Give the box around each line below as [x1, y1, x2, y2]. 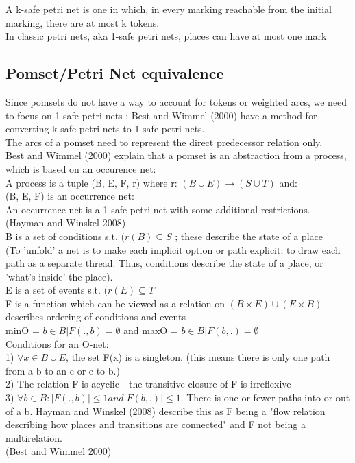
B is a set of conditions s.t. [5, 228, 118, 243]
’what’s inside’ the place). [5, 269, 113, 283]
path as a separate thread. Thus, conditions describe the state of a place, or [5, 256, 323, 270]
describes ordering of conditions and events [5, 309, 186, 324]
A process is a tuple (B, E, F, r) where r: [5, 175, 177, 189]
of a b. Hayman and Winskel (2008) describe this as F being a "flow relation [5, 403, 326, 418]
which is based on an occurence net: [5, 161, 156, 176]
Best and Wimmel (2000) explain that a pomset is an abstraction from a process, [5, 148, 347, 163]
